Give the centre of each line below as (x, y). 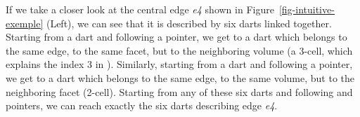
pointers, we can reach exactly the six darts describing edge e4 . (142, 105)
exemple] (25, 23)
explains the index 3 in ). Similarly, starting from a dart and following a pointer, (179, 64)
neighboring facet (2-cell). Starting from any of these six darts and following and (179, 91)
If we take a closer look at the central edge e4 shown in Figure (140, 9)
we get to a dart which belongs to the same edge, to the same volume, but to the (180, 77)
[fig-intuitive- (307, 9)
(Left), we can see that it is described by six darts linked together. (189, 23)
